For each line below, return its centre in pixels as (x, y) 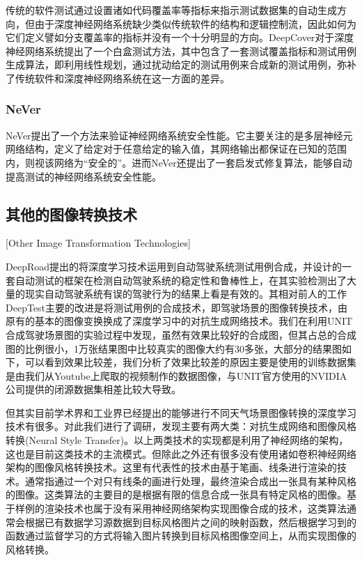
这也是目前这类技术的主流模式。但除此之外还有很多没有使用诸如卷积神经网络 (181, 453)
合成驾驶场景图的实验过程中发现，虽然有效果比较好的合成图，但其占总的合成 (181, 334)
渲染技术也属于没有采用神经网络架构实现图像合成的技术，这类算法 (195, 508)
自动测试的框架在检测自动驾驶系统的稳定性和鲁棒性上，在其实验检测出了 (181, 280)
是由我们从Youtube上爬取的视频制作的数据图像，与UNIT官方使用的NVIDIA (176, 375)
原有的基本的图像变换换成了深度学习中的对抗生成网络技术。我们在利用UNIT (179, 321)
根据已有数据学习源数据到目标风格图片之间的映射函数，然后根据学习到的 (190, 522)
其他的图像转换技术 (71, 214)
